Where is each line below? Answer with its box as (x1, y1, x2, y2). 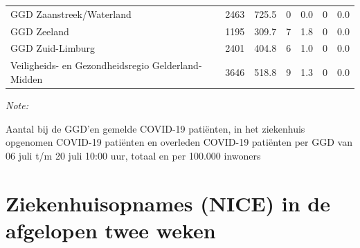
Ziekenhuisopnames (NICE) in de (6, 189, 331, 217)
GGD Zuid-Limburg (10, 41, 95, 55)
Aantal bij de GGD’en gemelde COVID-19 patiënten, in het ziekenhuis (6, 121, 305, 135)
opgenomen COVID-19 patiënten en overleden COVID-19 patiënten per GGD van (6, 135, 352, 149)
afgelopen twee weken (6, 216, 216, 244)
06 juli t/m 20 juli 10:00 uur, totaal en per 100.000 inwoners (6, 148, 261, 162)
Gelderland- (152, 58, 202, 73)
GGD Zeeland (10, 23, 69, 38)
